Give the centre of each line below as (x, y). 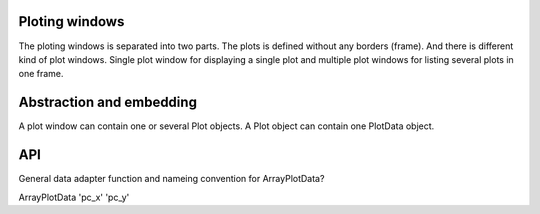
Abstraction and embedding (107, 102)
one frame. (41, 74)
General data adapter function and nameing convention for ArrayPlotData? (171, 179)
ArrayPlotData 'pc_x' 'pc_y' (74, 197)
